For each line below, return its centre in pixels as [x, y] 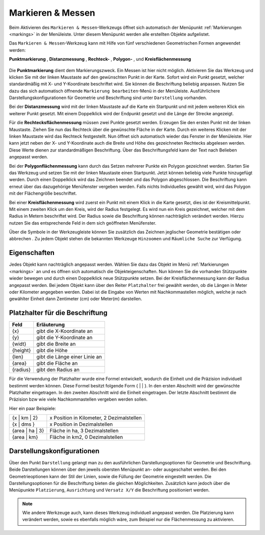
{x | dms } [24, 424]
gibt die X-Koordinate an [65, 331]
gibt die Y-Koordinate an [65, 337]
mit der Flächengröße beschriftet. [43, 193]
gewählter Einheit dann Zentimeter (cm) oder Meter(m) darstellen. [76, 299]
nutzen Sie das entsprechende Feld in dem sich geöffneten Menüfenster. [83, 223]
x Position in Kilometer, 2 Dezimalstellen [96, 418]
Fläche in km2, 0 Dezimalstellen [86, 437]
